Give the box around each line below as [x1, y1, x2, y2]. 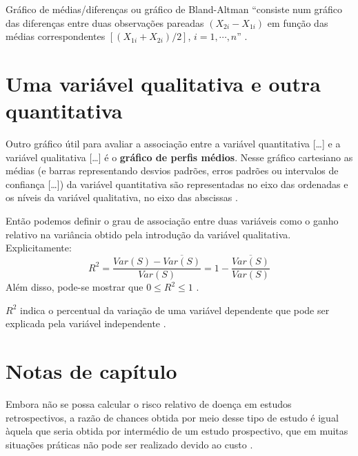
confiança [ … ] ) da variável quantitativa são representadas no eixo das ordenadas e [6, 176, 348, 191]
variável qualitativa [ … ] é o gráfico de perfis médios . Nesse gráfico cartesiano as [6, 149, 353, 164]
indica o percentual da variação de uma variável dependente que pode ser [19, 302, 330, 317]
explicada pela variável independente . [6, 316, 166, 331]
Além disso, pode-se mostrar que [6, 280, 143, 294]
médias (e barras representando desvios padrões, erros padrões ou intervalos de [6, 163, 339, 178]
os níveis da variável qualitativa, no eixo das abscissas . [6, 190, 238, 205]
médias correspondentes [6, 29, 106, 43]
